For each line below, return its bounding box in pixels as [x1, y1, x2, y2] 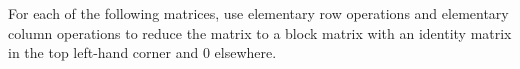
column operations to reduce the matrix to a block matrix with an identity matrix [8, 22, 512, 43]
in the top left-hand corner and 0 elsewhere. [8, 42, 277, 63]
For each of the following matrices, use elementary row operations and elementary [8, 3, 509, 23]
